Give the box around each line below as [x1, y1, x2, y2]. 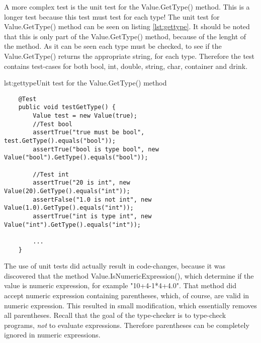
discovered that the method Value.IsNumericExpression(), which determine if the [4, 270, 254, 281]
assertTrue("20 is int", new [33, 179, 130, 187]
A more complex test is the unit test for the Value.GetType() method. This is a [4, 2, 250, 12]
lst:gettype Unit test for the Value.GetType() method [4, 77, 167, 88]
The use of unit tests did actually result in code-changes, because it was [4, 261, 225, 271]
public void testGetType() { [18, 104, 116, 111]
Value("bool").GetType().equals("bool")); [4, 154, 148, 161]
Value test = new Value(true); [33, 112, 137, 120]
